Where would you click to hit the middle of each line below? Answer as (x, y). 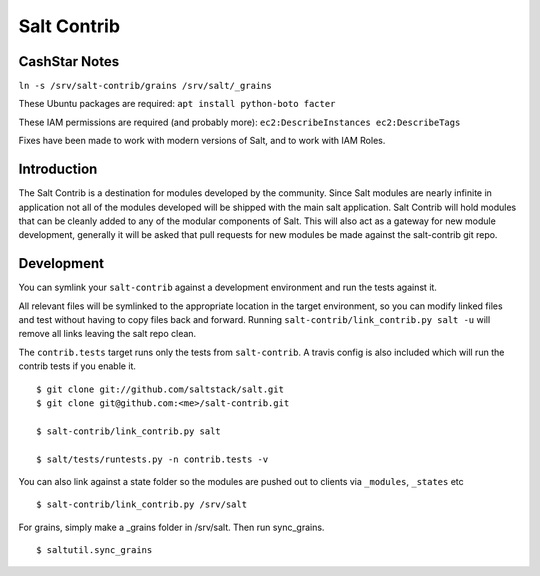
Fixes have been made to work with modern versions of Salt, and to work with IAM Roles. (202, 141)
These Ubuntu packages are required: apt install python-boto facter (177, 104)
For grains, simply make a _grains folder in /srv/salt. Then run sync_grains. (171, 527)
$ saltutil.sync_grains (94, 550)
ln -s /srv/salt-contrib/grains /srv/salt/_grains (145, 86)
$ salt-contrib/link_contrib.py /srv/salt (142, 504)
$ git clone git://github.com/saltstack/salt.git (160, 389)
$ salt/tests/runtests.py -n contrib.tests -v (152, 459)
